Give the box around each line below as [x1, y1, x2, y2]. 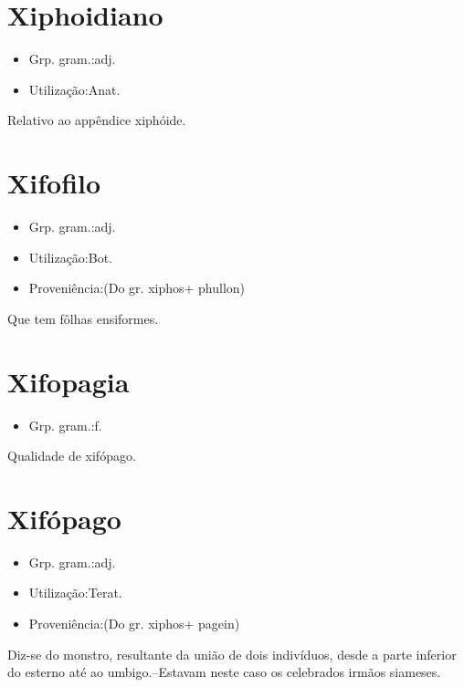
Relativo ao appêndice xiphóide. [7, 110, 186, 130]
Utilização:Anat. [28, 79, 121, 99]
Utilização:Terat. [28, 583, 122, 602]
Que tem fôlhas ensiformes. [7, 308, 159, 328]
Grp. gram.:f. [28, 415, 102, 434]
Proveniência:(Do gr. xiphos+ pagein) [28, 614, 240, 633]
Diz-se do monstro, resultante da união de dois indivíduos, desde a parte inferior [7, 644, 457, 663]
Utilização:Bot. [28, 247, 112, 266]
